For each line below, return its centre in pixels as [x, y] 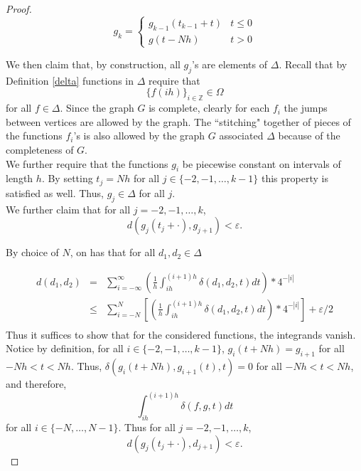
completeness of [40, 149]
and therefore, [36, 384]
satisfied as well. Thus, [55, 192]
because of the [309, 136]
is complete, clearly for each [209, 108]
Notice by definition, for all [65, 348]
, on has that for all [113, 252]
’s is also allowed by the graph [139, 136]
